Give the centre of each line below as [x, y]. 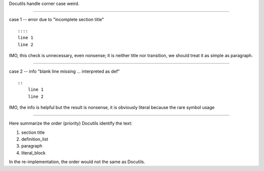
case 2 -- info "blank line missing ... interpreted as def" [64, 71]
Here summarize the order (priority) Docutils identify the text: [71, 123]
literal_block [33, 153]
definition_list [35, 139]
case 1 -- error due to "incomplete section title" [57, 20]
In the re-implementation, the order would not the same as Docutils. [77, 162]
